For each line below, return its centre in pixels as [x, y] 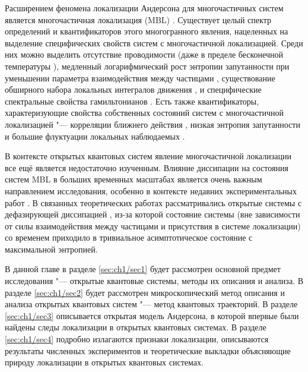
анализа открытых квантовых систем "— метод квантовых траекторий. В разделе [151, 304]
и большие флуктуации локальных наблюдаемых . [95, 136]
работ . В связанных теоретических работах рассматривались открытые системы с [153, 202]
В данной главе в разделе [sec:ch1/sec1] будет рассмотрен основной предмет [143, 269]
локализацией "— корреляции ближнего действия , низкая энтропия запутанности [153, 124]
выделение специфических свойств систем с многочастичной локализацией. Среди [154, 42]
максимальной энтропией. [51, 249]
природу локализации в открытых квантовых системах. [104, 362]
